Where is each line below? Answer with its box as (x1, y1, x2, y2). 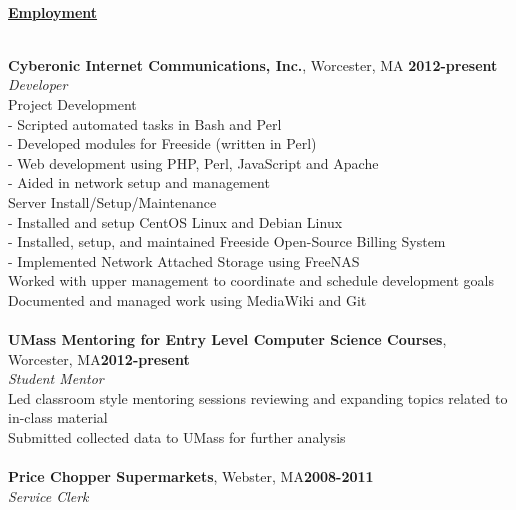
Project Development (8, 93, 137, 114)
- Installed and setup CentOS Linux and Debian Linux (8, 211, 343, 232)
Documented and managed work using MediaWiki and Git (8, 289, 367, 310)
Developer (8, 74, 68, 95)
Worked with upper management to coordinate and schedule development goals (8, 270, 494, 291)
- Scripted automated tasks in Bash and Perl (8, 113, 282, 134)
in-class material (8, 407, 108, 428)
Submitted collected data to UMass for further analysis (8, 427, 346, 448)
